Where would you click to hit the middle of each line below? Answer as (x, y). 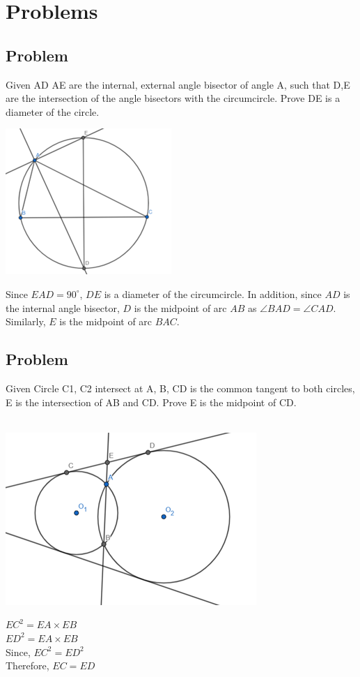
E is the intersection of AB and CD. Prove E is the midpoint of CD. (151, 402)
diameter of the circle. (53, 111)
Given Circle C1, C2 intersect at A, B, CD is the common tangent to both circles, (180, 388)
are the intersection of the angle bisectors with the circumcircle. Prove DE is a (173, 98)
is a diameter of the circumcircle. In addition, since (213, 293)
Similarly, (26, 321)
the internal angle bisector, (63, 307)
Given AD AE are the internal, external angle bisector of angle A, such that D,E (178, 84)
